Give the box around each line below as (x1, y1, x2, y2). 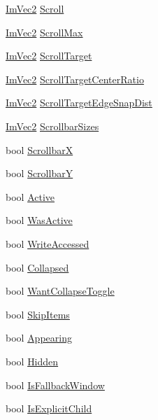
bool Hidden (6, 353, 59, 368)
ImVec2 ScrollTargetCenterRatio (6, 71, 144, 86)
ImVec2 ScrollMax (6, 24, 83, 39)
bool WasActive (6, 213, 73, 227)
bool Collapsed (6, 260, 69, 274)
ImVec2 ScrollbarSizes (6, 118, 99, 133)
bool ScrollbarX (6, 142, 73, 157)
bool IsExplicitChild (6, 401, 92, 416)
